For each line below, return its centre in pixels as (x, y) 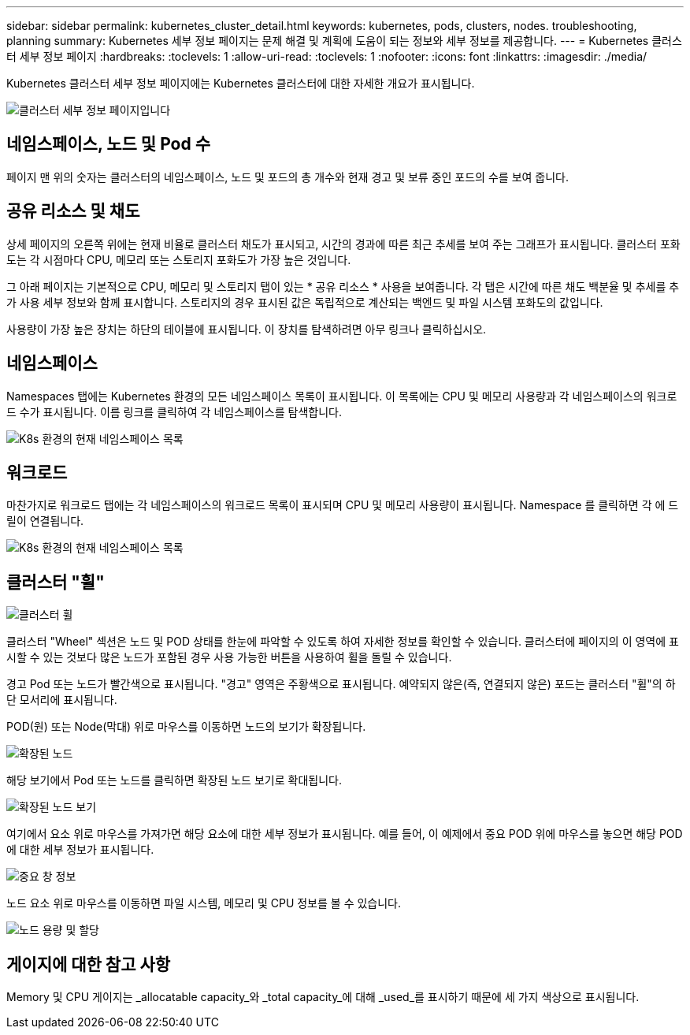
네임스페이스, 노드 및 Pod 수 (109, 144)
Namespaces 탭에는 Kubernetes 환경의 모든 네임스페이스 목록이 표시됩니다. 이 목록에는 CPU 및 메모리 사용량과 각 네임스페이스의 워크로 (342, 396)
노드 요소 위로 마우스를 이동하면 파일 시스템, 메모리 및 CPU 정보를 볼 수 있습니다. (204, 903)
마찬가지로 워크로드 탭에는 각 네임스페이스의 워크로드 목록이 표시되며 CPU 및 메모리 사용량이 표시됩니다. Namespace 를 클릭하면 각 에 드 (343, 505)
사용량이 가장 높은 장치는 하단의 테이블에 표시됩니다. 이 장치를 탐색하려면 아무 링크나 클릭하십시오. (247, 329)
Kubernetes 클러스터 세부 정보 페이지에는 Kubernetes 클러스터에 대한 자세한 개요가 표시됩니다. (241, 83)
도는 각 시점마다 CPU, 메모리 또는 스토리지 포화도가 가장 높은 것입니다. (179, 259)
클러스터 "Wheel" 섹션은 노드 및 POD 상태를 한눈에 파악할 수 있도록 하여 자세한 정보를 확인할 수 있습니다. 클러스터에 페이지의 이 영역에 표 (343, 642)
